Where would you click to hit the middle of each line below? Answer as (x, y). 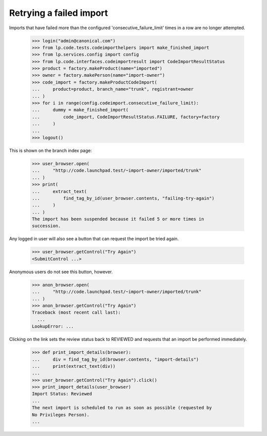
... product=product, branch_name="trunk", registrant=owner (113, 89)
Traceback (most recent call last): (76, 313)
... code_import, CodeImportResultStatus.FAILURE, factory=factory (126, 117)
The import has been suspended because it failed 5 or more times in (118, 219)
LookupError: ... (53, 326)
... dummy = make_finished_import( (80, 110)
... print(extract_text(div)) (74, 366)
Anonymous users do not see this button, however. (61, 272)
